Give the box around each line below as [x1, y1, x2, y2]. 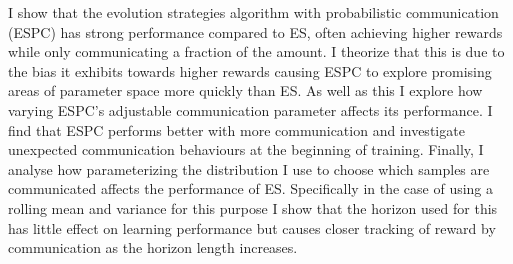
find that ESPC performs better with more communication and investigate [8, 119, 465, 140]
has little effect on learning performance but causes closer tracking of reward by [8, 217, 496, 238]
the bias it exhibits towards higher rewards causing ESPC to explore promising [8, 60, 492, 81]
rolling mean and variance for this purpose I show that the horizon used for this [8, 197, 498, 218]
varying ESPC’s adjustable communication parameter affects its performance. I [8, 99, 493, 120]
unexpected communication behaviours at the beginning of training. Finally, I [8, 139, 484, 160]
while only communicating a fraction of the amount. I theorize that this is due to [8, 41, 505, 62]
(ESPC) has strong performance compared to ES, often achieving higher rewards [8, 21, 503, 42]
